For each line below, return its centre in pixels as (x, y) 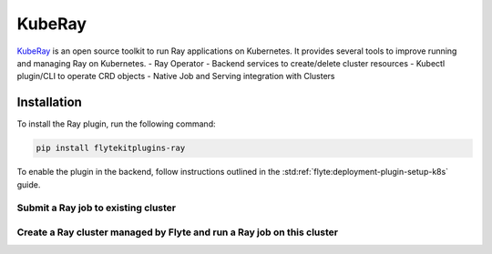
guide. (29, 184)
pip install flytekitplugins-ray (111, 148)
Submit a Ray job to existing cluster (97, 208)
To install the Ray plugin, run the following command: (116, 124)
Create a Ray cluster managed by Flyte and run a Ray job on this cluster (178, 232)
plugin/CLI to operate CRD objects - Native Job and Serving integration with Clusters (176, 76)
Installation (49, 102)
